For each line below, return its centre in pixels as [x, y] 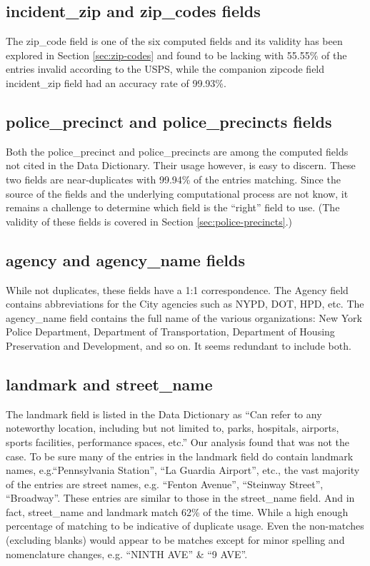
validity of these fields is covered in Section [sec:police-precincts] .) [149, 221]
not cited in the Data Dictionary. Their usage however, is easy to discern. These [181, 165]
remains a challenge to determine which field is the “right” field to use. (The [173, 207]
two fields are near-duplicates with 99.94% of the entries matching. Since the [173, 179]
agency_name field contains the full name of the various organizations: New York [184, 317]
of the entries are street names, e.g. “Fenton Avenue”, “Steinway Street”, [165, 484]
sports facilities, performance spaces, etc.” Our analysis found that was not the [178, 441]
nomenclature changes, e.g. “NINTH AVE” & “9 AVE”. [127, 554]
